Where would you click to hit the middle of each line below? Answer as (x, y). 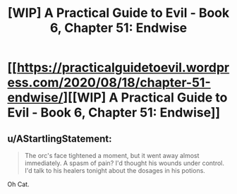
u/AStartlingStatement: (60, 139)
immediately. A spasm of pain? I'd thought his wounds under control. (124, 163)
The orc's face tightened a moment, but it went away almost (112, 156)
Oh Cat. (18, 184)
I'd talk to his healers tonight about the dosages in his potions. (115, 170)
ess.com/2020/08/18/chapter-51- (109, 83)
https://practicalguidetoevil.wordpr (123, 68)
